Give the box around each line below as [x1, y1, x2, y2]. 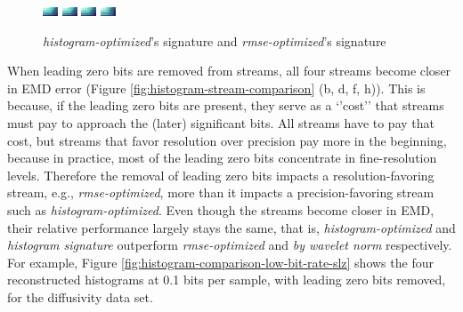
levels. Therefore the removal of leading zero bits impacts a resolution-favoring [7, 165, 435, 184]
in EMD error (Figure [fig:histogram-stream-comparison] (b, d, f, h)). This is [7, 78, 426, 97]
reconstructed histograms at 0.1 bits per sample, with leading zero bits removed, [7, 270, 446, 289]
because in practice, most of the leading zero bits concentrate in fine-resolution [7, 148, 437, 167]
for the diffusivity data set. [7, 287, 153, 306]
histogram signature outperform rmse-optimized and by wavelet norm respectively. [7, 236, 452, 254]
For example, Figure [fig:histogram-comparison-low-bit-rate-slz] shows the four [7, 252, 434, 271]
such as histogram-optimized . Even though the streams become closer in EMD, [7, 200, 435, 219]
